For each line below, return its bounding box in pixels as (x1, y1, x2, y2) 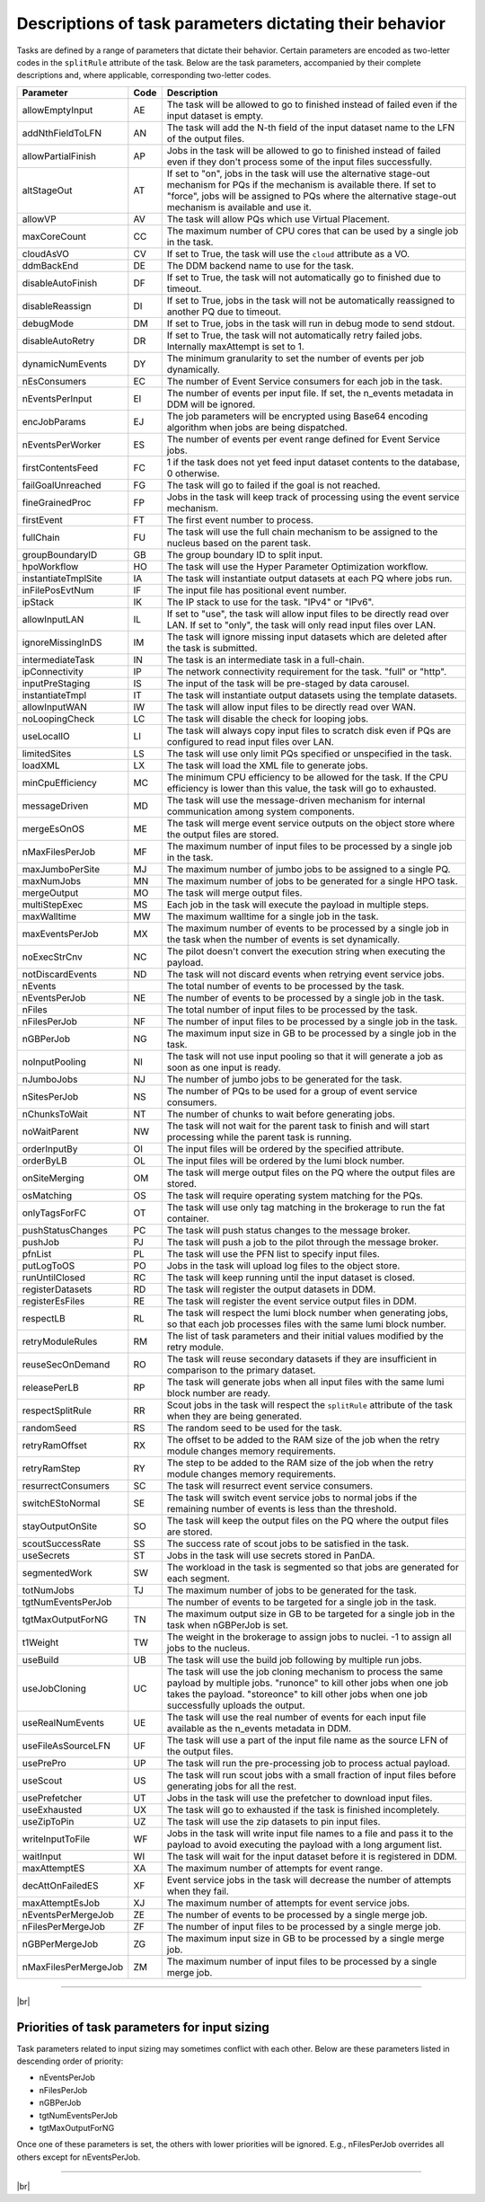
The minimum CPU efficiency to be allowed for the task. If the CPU (166, 771, 449, 783)
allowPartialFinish (22, 149, 96, 162)
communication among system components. (166, 805, 355, 818)
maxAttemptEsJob (22, 1897, 101, 1909)
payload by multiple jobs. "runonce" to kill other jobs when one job (166, 1676, 449, 1689)
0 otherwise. (166, 467, 220, 480)
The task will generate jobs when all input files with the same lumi (166, 1375, 445, 1388)
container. (166, 1212, 210, 1225)
